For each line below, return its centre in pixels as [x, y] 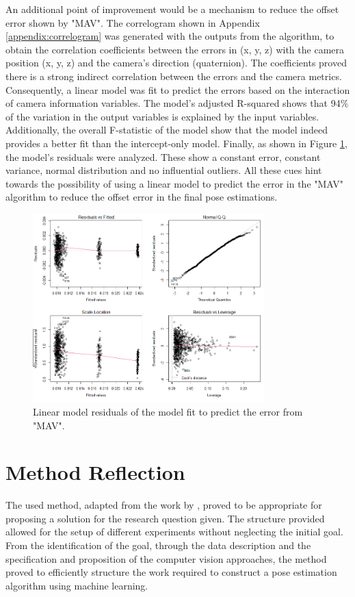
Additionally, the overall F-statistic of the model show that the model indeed [167, 130]
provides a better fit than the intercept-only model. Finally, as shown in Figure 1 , [176, 143]
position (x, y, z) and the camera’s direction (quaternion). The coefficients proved [176, 63]
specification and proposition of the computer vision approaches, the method [166, 558]
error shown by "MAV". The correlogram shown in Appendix [133, 22]
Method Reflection [95, 472]
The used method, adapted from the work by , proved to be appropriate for [164, 505]
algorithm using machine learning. [77, 585]
